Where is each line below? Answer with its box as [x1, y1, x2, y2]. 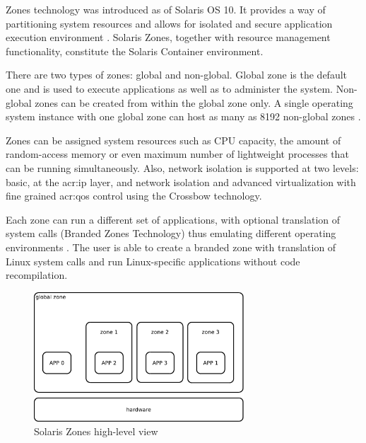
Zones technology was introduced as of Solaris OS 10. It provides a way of [6, 2, 326, 16]
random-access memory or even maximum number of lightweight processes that [6, 146, 349, 161]
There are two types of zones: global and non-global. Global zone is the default [6, 67, 348, 82]
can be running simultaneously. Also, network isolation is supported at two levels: [6, 160, 359, 175]
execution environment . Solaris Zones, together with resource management [6, 30, 331, 45]
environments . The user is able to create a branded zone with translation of [6, 239, 336, 254]
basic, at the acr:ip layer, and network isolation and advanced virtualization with [6, 174, 356, 189]
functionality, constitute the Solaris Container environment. [6, 43, 264, 58]
